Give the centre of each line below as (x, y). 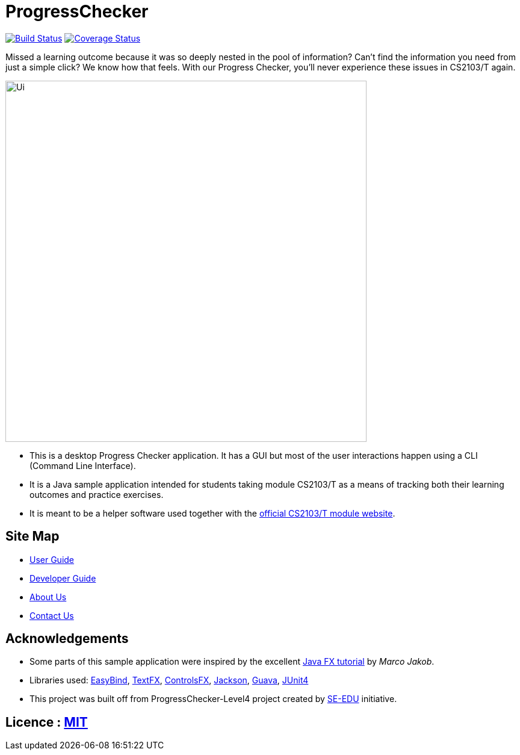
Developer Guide (63, 578)
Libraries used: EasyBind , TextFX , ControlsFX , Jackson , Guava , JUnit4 (169, 680)
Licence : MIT (47, 722)
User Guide (52, 559)
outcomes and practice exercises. (97, 494)
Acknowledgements (67, 639)
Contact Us (52, 615)
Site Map (32, 536)
